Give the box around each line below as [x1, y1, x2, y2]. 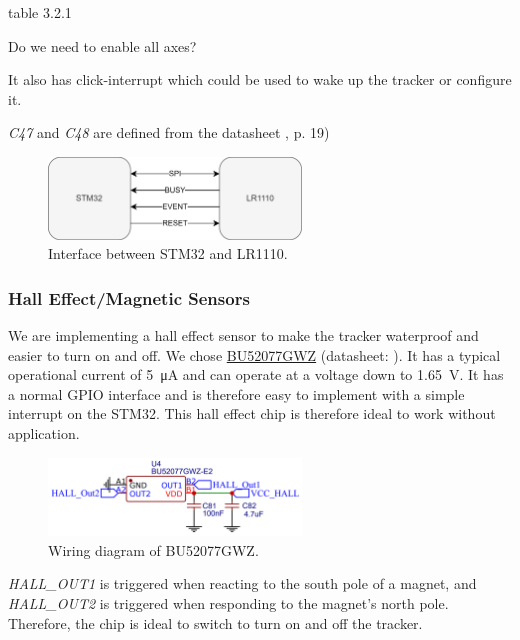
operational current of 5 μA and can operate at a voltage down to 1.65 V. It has [8, 364, 504, 385]
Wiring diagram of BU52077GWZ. [48, 539, 259, 560]
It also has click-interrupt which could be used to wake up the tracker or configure [8, 69, 512, 90]
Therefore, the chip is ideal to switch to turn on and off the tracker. [8, 612, 423, 633]
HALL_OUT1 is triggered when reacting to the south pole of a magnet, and [8, 573, 477, 594]
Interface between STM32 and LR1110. [48, 243, 288, 264]
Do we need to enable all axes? [8, 35, 197, 56]
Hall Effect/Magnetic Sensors [8, 285, 250, 310]
